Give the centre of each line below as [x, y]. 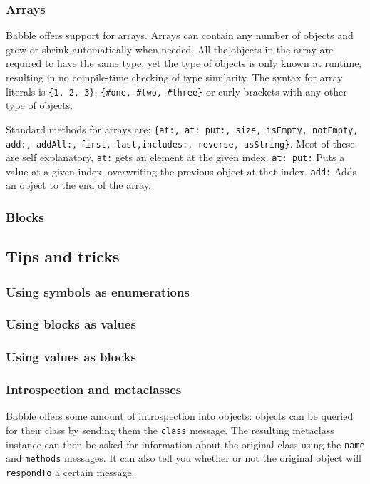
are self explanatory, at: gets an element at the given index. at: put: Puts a [175, 157]
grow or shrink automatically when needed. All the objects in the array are [170, 49]
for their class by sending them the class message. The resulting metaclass [170, 430]
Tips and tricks [63, 256]
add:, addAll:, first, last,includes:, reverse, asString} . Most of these [180, 143]
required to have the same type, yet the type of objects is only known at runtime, [184, 63]
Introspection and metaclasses [94, 390]
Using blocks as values [71, 324]
